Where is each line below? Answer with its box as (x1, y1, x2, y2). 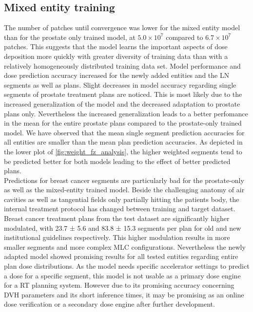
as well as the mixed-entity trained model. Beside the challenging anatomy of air (4, 184, 245, 195)
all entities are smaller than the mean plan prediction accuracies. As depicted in (4, 137, 243, 147)
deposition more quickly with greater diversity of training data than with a (4, 51, 228, 61)
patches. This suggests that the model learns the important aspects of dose (4, 41, 228, 52)
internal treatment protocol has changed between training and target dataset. (4, 203, 235, 214)
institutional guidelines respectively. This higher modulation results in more (4, 232, 230, 242)
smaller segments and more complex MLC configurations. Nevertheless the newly (4, 241, 246, 252)
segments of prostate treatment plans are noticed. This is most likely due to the (4, 89, 242, 99)
